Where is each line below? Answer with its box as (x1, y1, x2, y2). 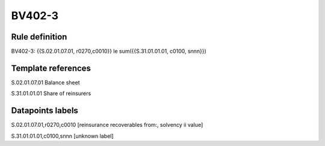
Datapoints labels (11, 105, 78, 116)
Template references (11, 63, 91, 73)
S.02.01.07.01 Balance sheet (11, 78, 80, 86)
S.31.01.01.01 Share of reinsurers (11, 90, 91, 97)
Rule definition (11, 32, 67, 42)
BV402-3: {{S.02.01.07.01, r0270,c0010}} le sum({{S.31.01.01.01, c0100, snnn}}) (11, 48, 207, 55)
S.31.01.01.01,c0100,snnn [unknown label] (11, 132, 114, 139)
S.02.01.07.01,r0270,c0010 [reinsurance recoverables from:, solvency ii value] (11, 121, 203, 129)
